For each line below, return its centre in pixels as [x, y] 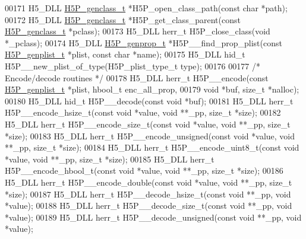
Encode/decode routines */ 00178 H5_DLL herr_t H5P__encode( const [137, 77]
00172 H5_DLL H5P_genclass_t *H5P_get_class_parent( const [123, 19]
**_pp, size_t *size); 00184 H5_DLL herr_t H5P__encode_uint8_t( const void [152, 147]
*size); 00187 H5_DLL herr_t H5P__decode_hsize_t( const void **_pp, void [148, 194]
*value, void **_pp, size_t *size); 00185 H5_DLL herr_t [110, 159]
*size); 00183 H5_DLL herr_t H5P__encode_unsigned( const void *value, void [150, 136]
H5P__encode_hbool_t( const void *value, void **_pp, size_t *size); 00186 [144, 171]
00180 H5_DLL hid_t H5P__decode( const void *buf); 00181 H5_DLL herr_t [149, 101]
